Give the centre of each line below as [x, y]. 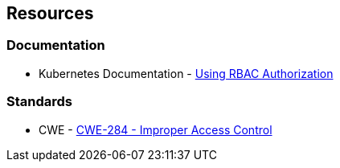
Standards [40, 102]
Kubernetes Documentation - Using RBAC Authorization [186, 73]
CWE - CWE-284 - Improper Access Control [156, 129]
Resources [50, 13]
